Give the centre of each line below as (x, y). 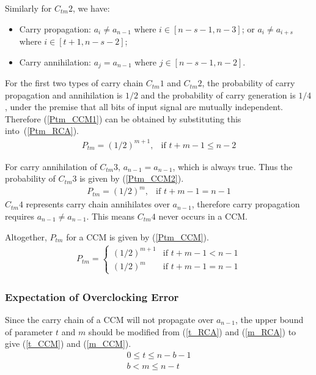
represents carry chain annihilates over (98, 204)
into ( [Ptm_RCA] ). (42, 131)
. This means (111, 216)
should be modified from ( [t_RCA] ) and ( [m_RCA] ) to (192, 331)
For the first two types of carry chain (74, 83)
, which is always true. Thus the (233, 166)
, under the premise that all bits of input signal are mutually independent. (144, 107)
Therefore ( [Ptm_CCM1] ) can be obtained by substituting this (123, 118)
